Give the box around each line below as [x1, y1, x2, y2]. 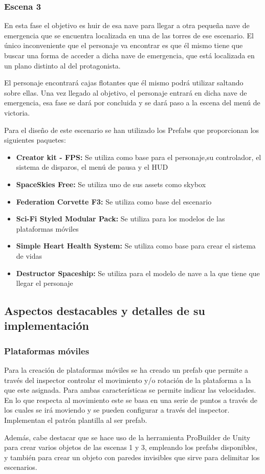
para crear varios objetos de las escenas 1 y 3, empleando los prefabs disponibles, [4, 442, 257, 453]
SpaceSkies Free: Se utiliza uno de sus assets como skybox [16, 178, 206, 189]
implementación [4, 318, 89, 333]
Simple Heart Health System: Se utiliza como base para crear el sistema [16, 240, 256, 251]
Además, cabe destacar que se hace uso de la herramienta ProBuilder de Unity [4, 432, 251, 442]
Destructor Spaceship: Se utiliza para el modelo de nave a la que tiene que [16, 267, 260, 278]
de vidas [16, 250, 42, 261]
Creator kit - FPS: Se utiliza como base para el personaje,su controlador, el [16, 151, 261, 162]
